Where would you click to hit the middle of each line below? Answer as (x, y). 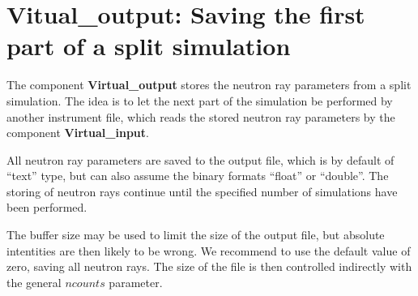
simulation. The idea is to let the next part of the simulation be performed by (200, 100)
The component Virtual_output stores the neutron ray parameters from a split (209, 85)
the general (34, 282)
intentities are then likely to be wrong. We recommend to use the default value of (209, 250)
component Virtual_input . (78, 133)
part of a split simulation (149, 46)
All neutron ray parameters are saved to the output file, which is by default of (200, 159)
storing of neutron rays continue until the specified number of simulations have (202, 191)
